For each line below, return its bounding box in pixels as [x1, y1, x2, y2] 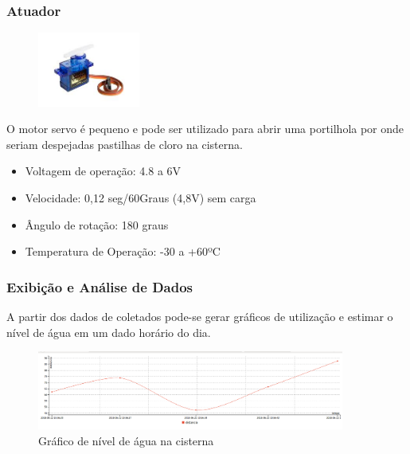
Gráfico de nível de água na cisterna [38, 432, 214, 448]
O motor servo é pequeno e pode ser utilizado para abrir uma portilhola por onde [6, 120, 404, 137]
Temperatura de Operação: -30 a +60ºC [25, 243, 221, 260]
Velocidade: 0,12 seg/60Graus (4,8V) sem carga [25, 189, 256, 205]
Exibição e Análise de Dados [6, 276, 193, 296]
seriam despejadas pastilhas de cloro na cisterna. [6, 135, 243, 152]
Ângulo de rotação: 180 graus [25, 216, 169, 233]
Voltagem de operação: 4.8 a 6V [25, 162, 182, 179]
